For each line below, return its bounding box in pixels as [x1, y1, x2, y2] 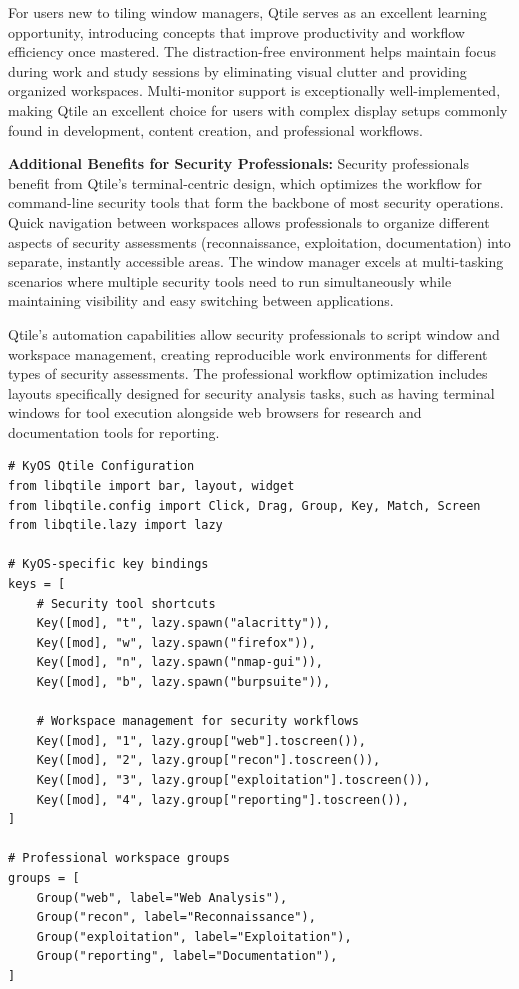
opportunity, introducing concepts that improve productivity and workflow [8, 21, 465, 42]
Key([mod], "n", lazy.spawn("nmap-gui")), [36, 655, 323, 670]
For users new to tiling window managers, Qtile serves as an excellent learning [8, 2, 487, 22]
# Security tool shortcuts [36, 596, 216, 611]
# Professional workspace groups [8, 851, 230, 866]
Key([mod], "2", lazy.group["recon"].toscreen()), [36, 753, 381, 768]
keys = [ [8, 577, 66, 592]
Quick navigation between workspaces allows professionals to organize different [8, 211, 490, 232]
